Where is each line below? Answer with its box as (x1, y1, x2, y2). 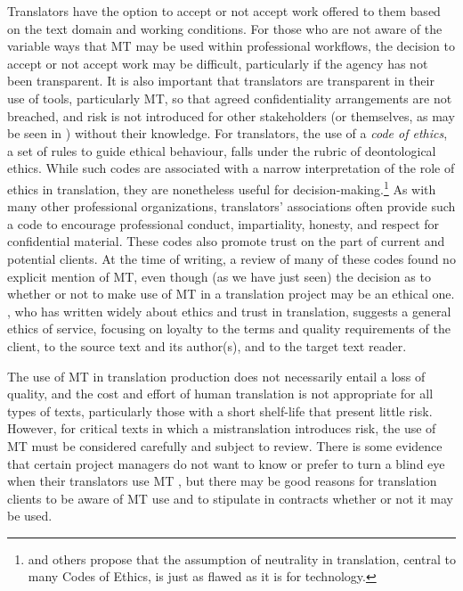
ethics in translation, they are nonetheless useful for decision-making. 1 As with (7, 176, 436, 198)
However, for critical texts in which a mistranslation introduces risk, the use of (7, 419, 436, 438)
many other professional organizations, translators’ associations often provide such (7, 197, 456, 216)
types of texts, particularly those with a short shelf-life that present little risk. (7, 401, 433, 420)
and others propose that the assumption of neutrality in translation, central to (28, 549, 456, 568)
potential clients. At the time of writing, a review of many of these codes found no (7, 249, 456, 267)
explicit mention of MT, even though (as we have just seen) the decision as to (7, 267, 431, 285)
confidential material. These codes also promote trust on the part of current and (7, 232, 445, 250)
